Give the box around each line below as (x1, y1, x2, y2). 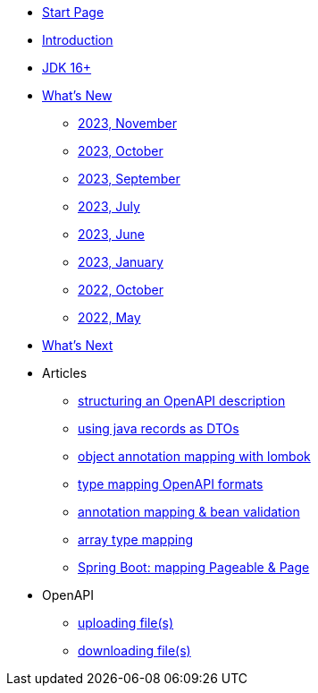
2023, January (78, 254, 163, 269)
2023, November (78, 115, 177, 131)
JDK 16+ (42, 60, 92, 75)
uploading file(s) (78, 615, 174, 630)
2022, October (78, 282, 163, 297)
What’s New (42, 88, 113, 103)
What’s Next (42, 338, 113, 353)
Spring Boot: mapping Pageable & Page (78, 560, 310, 575)
